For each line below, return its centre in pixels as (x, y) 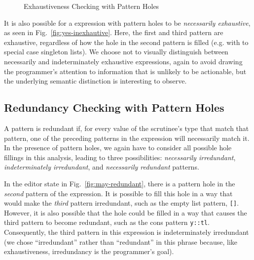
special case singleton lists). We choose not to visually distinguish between (116, 52)
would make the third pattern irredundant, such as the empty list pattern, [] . (122, 203)
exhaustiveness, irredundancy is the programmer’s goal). (89, 251)
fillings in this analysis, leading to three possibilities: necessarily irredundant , (120, 157)
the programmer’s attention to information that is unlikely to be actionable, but (125, 71)
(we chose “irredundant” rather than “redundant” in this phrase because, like (121, 241)
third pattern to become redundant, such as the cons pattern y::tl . (107, 222)
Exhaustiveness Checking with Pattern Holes (91, 6)
